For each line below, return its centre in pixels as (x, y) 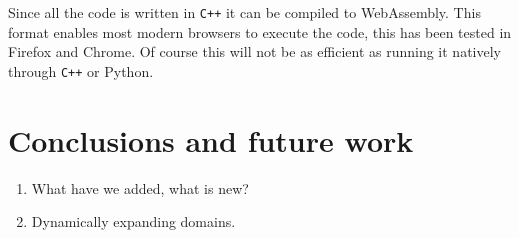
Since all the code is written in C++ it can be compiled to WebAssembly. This (244, 12)
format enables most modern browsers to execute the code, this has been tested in (260, 31)
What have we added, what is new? (140, 187)
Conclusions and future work (211, 139)
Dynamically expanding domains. (133, 221)
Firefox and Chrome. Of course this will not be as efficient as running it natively (254, 51)
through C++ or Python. (81, 70)
